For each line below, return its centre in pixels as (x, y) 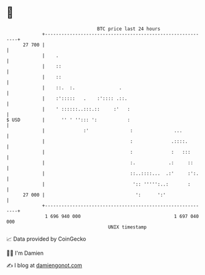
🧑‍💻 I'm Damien (25, 253)
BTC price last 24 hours (129, 29)
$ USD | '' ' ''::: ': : (68, 120)
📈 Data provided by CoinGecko (46, 239)
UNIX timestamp (127, 227)
